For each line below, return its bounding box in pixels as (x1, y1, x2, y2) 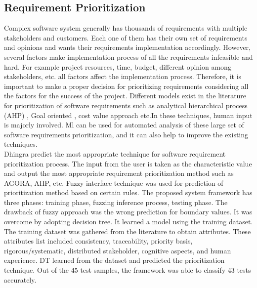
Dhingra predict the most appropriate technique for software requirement (4, 148, 226, 159)
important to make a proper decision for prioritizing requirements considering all (4, 81, 249, 91)
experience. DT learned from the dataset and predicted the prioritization (4, 255, 225, 265)
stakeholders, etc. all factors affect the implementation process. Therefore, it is (4, 71, 242, 82)
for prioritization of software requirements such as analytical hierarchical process (4, 100, 248, 110)
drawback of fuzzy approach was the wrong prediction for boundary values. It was (4, 206, 253, 217)
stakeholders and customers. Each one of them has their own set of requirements (4, 32, 248, 42)
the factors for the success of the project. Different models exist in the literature (4, 90, 247, 101)
